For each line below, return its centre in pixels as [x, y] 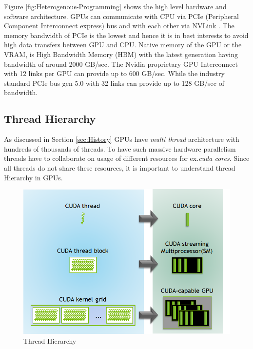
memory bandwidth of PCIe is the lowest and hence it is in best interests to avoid [126, 35]
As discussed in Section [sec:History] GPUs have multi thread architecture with [122, 139]
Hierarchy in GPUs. [33, 177]
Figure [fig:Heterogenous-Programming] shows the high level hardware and [115, 6]
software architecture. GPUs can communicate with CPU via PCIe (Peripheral [121, 16]
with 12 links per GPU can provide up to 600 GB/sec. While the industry [114, 73]
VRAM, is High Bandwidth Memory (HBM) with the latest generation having [121, 54]
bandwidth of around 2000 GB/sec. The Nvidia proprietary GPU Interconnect [121, 64]
